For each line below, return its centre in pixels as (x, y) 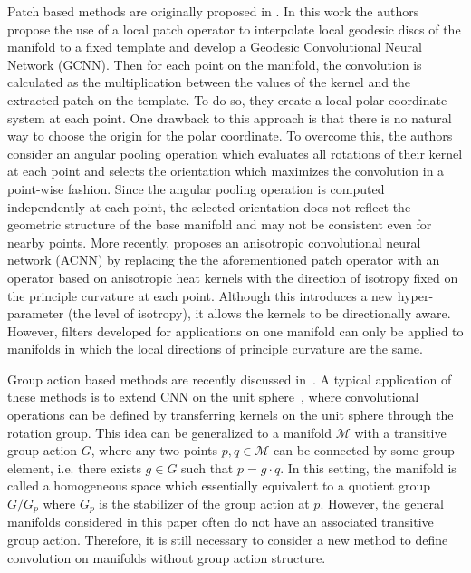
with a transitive (400, 432)
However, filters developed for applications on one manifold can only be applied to (235, 330)
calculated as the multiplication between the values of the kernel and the (209, 82)
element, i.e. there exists (74, 467)
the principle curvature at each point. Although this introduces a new (201, 295)
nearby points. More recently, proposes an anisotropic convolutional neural (214, 242)
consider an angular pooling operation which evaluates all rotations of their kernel (235, 153)
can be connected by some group (364, 450)
